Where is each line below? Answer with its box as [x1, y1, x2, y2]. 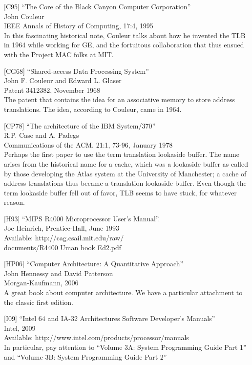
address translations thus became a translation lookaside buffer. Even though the [4, 178, 247, 188]
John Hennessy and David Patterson [4, 268, 113, 278]
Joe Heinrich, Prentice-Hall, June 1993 [4, 223, 119, 233]
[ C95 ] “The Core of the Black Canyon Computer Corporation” [4, 1, 191, 11]
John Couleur [4, 11, 44, 21]
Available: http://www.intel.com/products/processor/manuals [4, 332, 189, 343]
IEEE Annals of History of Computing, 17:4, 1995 [4, 21, 153, 31]
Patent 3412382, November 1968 [4, 85, 100, 95]
